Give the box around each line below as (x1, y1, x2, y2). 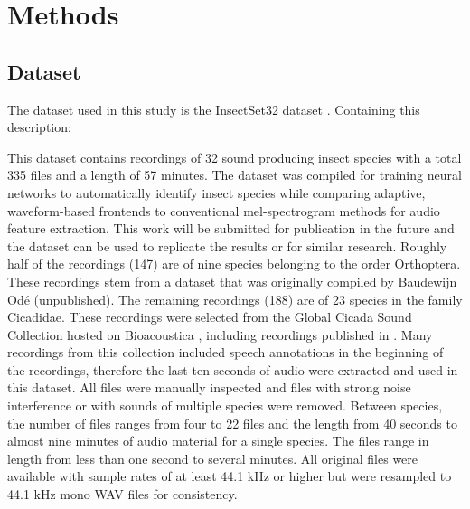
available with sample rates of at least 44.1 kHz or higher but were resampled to (7, 467, 452, 485)
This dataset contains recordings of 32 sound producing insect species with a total (7, 147, 462, 166)
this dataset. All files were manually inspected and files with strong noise (7, 378, 411, 397)
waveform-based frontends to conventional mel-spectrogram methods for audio (7, 201, 440, 220)
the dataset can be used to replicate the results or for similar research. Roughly (7, 236, 447, 255)
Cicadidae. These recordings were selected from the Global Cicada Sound (7, 307, 412, 326)
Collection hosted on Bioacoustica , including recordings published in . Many (7, 325, 433, 344)
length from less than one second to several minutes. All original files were (7, 448, 418, 467)
